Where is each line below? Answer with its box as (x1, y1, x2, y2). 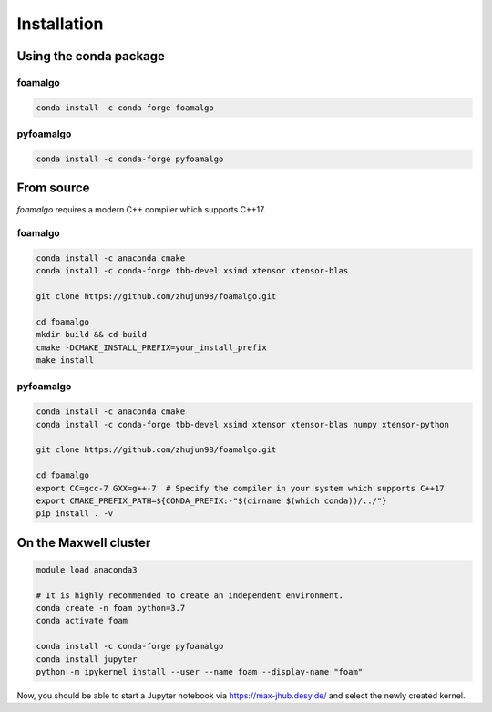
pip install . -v (36, 509, 114, 519)
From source (16, 181, 90, 196)
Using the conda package (16, 48, 166, 64)
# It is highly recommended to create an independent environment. (36, 590, 344, 601)
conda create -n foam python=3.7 (36, 603, 186, 614)
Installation (16, 14, 104, 34)
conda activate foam (36, 615, 128, 626)
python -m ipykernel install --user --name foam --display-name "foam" (36, 666, 364, 677)
